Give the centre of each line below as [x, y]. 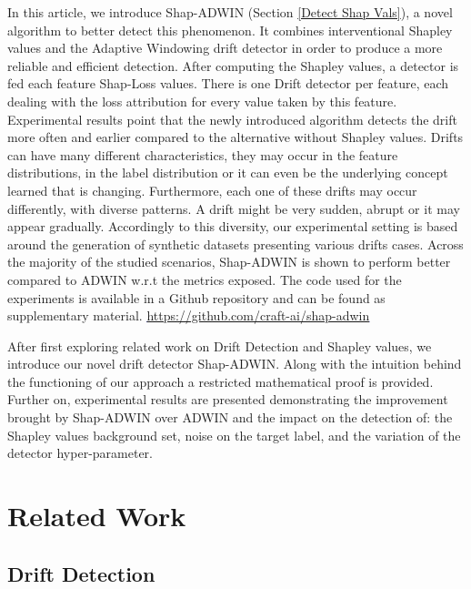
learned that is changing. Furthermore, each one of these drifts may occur [212, 190]
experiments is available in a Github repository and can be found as [196, 297]
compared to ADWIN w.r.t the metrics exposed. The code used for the [205, 279]
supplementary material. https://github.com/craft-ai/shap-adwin [189, 315]
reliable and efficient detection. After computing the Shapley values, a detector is [233, 65]
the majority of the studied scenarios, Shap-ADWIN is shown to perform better [229, 262]
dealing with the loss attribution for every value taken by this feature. [202, 101]
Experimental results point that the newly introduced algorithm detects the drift [232, 119]
